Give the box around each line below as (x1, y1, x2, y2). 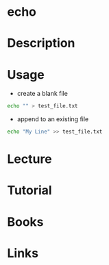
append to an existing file (16, 115, 89, 123)
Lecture (7, 151, 53, 167)
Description (7, 36, 75, 51)
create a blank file (16, 90, 69, 98)
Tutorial (7, 183, 53, 199)
